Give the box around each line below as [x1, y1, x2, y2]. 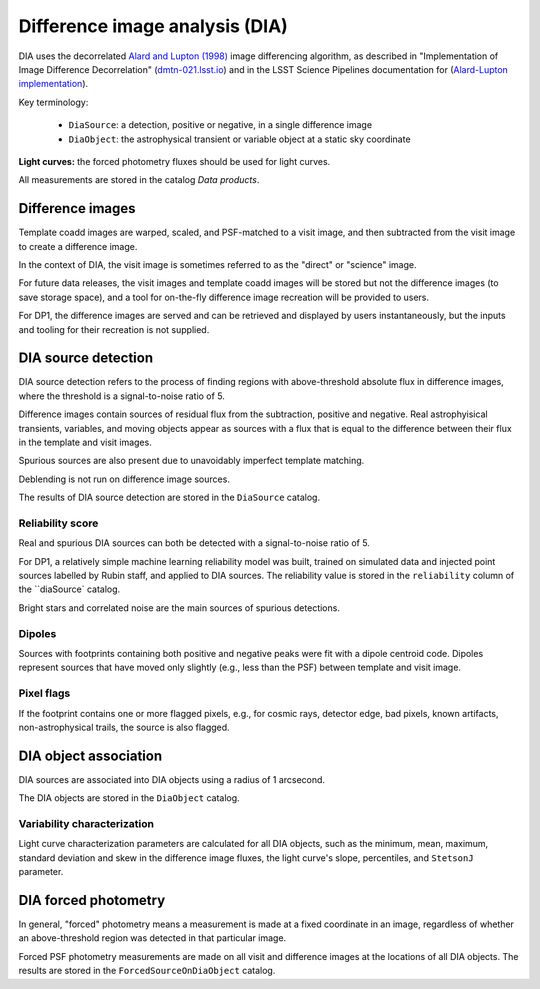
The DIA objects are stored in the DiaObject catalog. [18, 792, 240, 804]
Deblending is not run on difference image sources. [18, 473, 230, 485]
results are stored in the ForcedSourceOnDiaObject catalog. [18, 965, 276, 977]
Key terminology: [18, 96, 89, 108]
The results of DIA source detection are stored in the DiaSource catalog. [18, 491, 320, 504]
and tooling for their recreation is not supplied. [18, 323, 210, 335]
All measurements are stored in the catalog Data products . [18, 174, 260, 186]
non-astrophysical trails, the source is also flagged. [18, 721, 230, 733]
